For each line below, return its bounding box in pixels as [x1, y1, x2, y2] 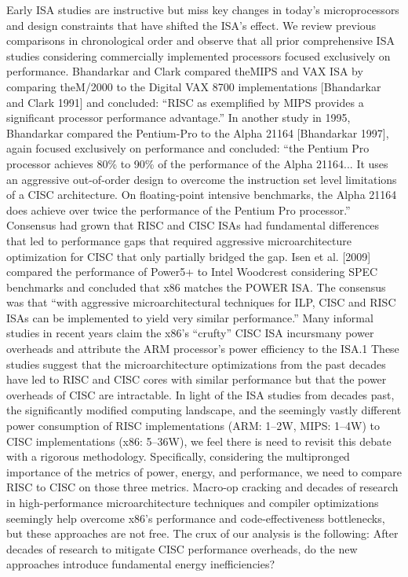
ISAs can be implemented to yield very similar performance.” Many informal [6, 309, 373, 325]
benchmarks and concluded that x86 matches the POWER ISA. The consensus [6, 278, 386, 295]
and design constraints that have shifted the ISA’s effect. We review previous [6, 17, 377, 33]
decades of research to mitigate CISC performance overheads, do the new [6, 540, 358, 557]
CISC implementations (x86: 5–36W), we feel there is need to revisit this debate [6, 432, 392, 449]
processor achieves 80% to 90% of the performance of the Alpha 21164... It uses [6, 155, 388, 171]
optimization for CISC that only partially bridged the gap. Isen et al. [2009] [6, 248, 371, 264]
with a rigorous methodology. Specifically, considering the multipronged [6, 448, 350, 465]
